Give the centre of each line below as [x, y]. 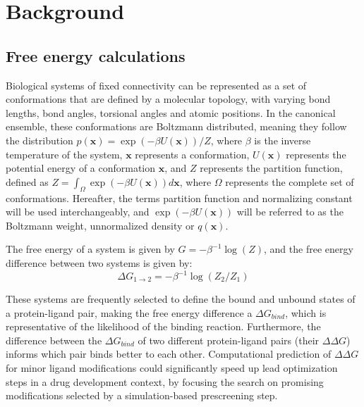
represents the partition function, [271, 168]
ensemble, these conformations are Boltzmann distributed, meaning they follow [176, 126]
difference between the [54, 340]
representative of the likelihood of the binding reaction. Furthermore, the [163, 326]
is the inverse [283, 140]
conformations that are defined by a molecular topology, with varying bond [168, 99]
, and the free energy [309, 249]
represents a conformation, [192, 154]
